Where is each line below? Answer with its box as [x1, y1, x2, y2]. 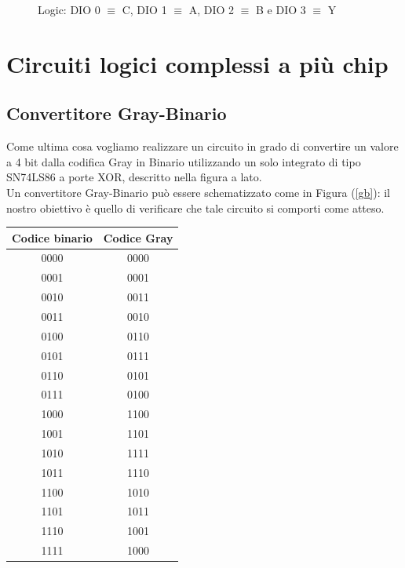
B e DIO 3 [256, 2, 306, 17]
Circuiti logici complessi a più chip [6, 47, 389, 79]
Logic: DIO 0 [38, 2, 100, 17]
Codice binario [12, 229, 93, 246]
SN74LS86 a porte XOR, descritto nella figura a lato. [6, 169, 262, 185]
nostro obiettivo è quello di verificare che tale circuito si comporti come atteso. [6, 199, 385, 216]
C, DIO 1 [122, 2, 167, 17]
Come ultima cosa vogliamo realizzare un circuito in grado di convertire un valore [6, 138, 399, 155]
